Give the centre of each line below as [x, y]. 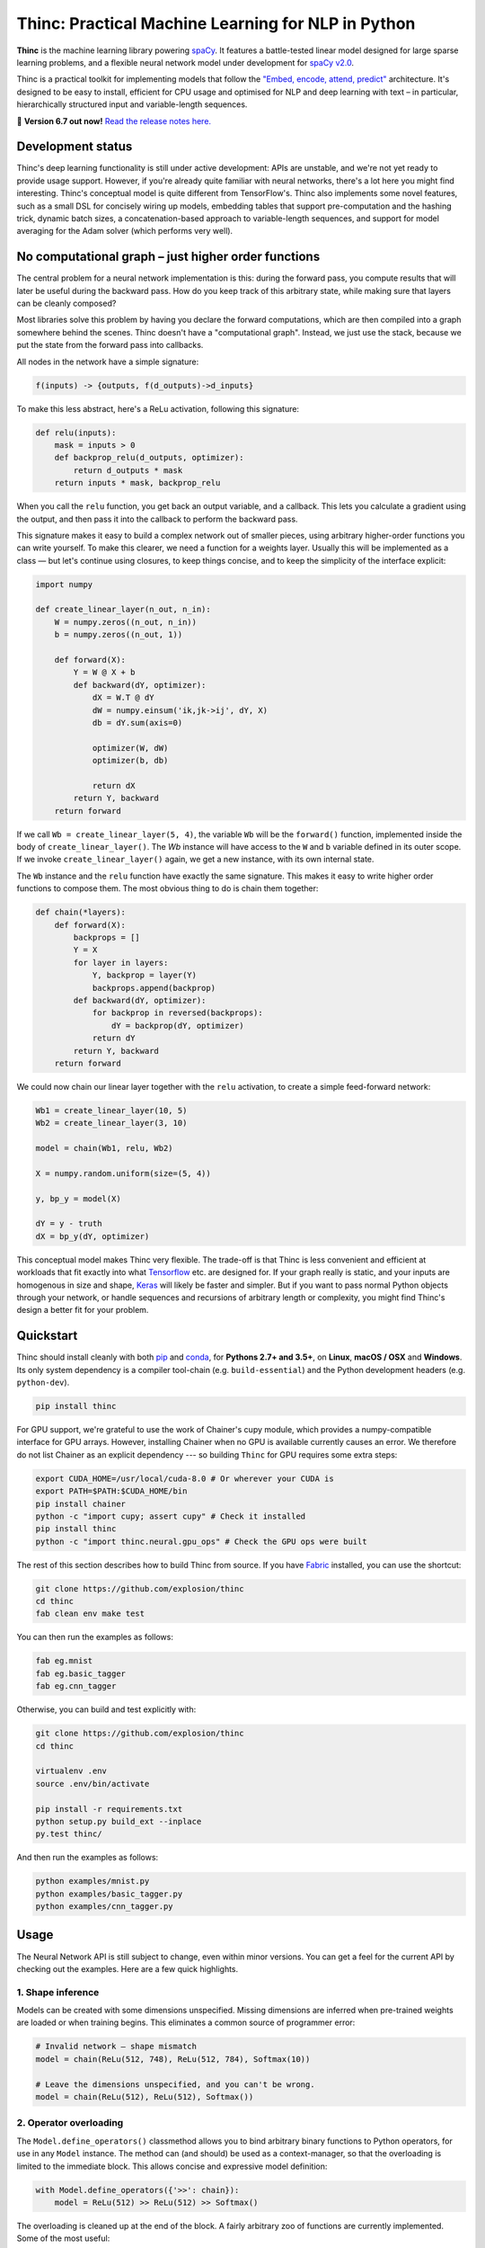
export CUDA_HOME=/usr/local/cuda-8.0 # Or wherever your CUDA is [185, 1478]
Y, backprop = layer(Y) [145, 975]
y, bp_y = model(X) [78, 1199]
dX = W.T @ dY [123, 698]
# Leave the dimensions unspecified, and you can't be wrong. [175, 2084]
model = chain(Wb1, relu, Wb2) [105, 1148]
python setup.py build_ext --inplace [119, 1821]
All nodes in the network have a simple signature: [108, 361]
